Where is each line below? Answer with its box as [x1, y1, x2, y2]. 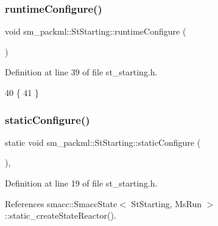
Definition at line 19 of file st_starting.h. [5, 177, 158, 189]
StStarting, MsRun [131, 197, 202, 210]
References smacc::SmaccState [5, 197, 118, 210]
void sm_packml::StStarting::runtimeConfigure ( [5, 25, 186, 38]
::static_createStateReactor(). [5, 209, 116, 222]
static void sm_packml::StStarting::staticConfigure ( [5, 135, 201, 148]
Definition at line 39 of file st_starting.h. [5, 66, 158, 78]
